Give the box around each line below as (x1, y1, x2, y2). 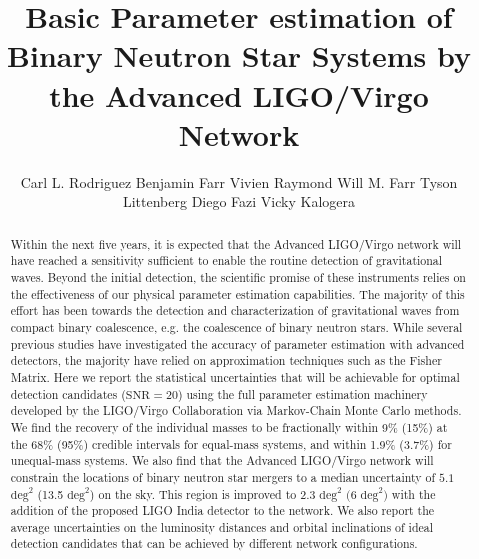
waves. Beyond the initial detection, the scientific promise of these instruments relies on (10, 268, 466, 285)
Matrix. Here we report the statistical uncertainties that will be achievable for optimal (10, 368, 460, 385)
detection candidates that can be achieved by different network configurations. (10, 535, 418, 552)
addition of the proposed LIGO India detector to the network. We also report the (10, 502, 435, 519)
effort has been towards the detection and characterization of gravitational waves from (10, 302, 460, 319)
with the (391, 485, 436, 502)
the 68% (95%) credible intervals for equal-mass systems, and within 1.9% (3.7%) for (10, 435, 452, 452)
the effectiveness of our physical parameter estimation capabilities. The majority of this (10, 285, 465, 302)
